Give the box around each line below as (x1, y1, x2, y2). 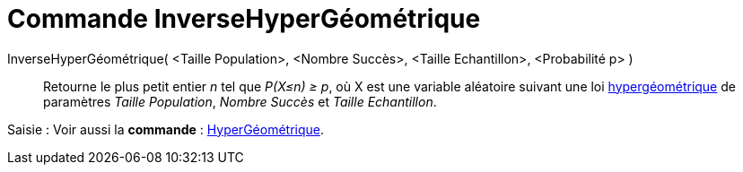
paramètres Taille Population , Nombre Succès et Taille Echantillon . (43, 93, 437, 109)
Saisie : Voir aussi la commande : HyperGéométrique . (7, 121, 325, 137)
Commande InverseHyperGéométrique (7, 4, 481, 34)
